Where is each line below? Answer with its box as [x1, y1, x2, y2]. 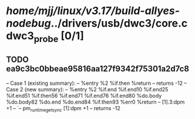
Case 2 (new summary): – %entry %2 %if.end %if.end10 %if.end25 [6, 85, 169, 92]
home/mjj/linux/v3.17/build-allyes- [6, 4, 180, 18]
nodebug [6, 16, 51, 30]
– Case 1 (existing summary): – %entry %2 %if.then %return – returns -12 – [6, 80, 187, 87]
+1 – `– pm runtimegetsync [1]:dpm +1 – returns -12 [6, 104, 120, 113]
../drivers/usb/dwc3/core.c [51, 16, 188, 30]
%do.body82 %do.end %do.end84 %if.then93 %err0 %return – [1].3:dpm [6, 98, 185, 105]
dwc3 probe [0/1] [6, 29, 84, 45]
